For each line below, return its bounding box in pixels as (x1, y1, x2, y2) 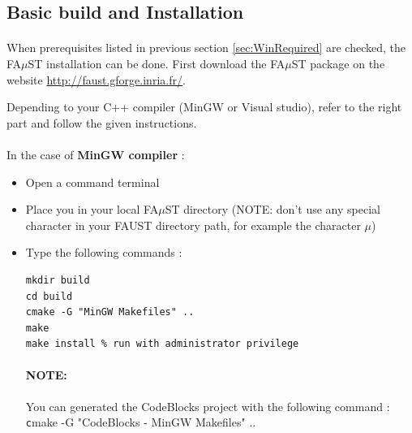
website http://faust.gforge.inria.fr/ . (6, 71, 186, 88)
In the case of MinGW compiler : (6, 145, 185, 162)
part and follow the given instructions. (6, 114, 197, 131)
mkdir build (25, 274, 90, 286)
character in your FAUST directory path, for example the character (25, 216, 361, 233)
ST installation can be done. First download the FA (28, 54, 285, 71)
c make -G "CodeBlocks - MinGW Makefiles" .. (25, 414, 256, 431)
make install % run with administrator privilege (25, 338, 299, 350)
